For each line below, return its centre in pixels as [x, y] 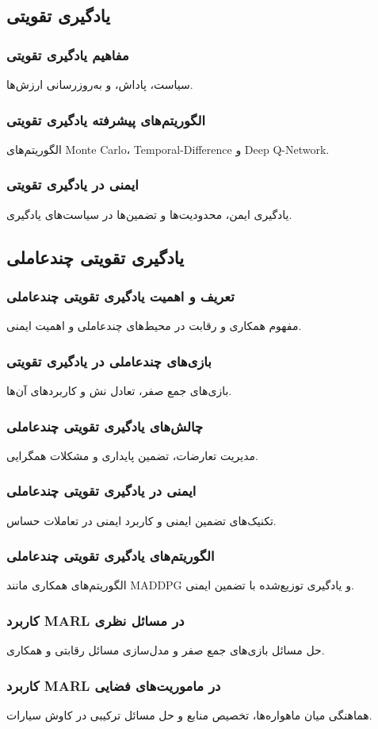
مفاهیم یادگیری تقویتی [68, 54]
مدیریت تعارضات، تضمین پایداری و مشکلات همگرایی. [132, 455]
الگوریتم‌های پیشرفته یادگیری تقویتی [106, 119]
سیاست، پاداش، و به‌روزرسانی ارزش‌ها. [100, 84]
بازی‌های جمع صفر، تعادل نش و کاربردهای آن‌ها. [119, 391]
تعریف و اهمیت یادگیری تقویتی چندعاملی [120, 295]
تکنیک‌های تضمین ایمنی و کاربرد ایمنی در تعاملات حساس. [141, 520]
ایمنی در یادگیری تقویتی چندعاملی [101, 491]
